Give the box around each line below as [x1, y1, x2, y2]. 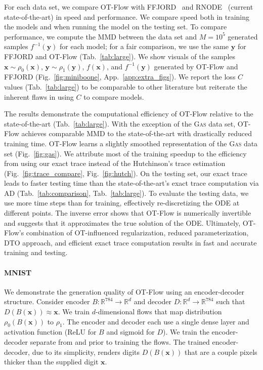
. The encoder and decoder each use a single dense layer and [62, 316, 249, 326]
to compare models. [83, 91, 144, 102]
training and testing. [4, 247, 68, 258]
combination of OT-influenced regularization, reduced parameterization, [26, 227, 249, 238]
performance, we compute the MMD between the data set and [4, 31, 197, 42]
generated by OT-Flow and [154, 61, 238, 71]
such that [216, 296, 245, 307]
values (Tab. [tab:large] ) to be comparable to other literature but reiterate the [4, 81, 247, 92]
